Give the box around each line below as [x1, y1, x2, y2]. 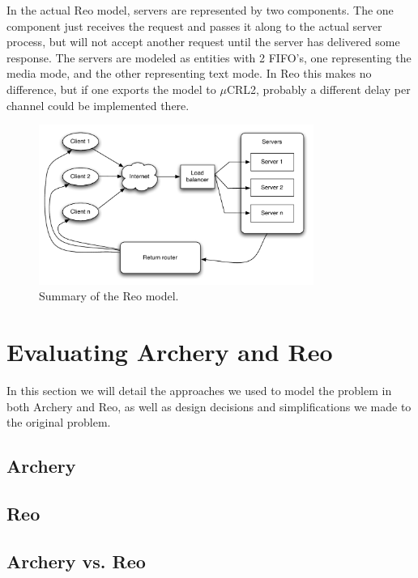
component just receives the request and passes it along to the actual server [6, 17, 382, 34]
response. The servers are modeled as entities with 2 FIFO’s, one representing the [6, 49, 412, 66]
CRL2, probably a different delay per [226, 80, 411, 97]
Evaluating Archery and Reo [6, 335, 333, 368]
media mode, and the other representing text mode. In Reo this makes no [6, 65, 372, 82]
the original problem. [6, 414, 111, 431]
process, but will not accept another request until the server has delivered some [6, 33, 400, 50]
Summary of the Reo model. [39, 287, 179, 304]
